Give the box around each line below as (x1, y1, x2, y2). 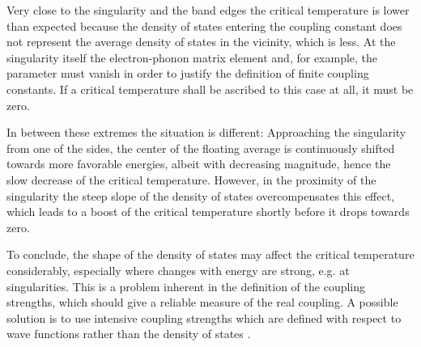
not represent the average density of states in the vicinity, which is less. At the (6, 33, 396, 50)
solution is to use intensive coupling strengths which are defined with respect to (6, 309, 402, 326)
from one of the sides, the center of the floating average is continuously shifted (6, 139, 395, 156)
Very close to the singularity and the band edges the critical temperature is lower (6, 2, 410, 18)
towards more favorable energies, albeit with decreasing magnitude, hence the (6, 155, 391, 172)
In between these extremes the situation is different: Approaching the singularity (6, 124, 406, 141)
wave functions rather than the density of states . (6, 325, 251, 342)
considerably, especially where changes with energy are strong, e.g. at (6, 261, 350, 278)
